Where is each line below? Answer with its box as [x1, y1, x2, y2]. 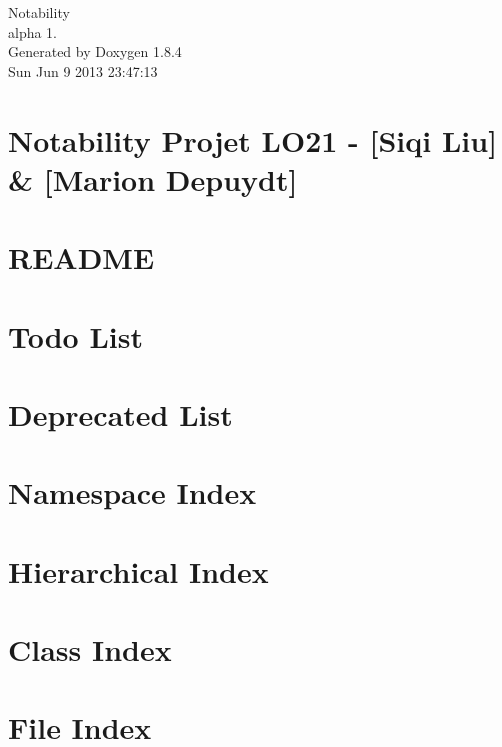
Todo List [8, 315, 143, 356]
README [8, 237, 155, 278]
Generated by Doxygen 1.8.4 [8, 41, 182, 62]
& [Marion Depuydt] [8, 158, 298, 199]
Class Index [8, 629, 172, 669]
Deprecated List [8, 393, 233, 434]
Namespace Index [8, 472, 257, 513]
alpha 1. [8, 21, 58, 42]
